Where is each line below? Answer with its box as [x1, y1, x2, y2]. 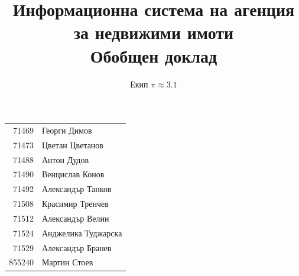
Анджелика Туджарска [42, 226, 122, 239]
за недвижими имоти [73, 20, 234, 44]
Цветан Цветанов [42, 138, 103, 151]
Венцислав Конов [42, 168, 105, 180]
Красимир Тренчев [42, 197, 109, 210]
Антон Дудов [42, 153, 89, 165]
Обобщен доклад [90, 43, 217, 67]
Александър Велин [42, 212, 109, 224]
